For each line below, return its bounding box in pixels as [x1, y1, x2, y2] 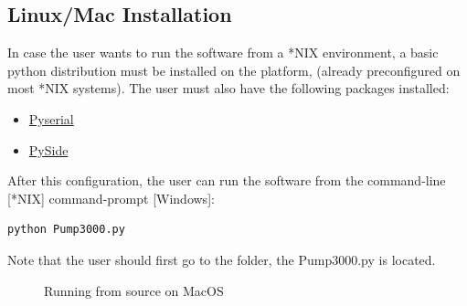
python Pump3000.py [7, 223, 125, 237]
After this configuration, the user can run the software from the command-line [7, 171, 446, 190]
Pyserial [28, 109, 74, 128]
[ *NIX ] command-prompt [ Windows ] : [7, 188, 215, 207]
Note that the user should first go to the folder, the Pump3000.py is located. [7, 249, 436, 269]
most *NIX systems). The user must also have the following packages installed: [7, 79, 450, 98]
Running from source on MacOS [44, 280, 224, 300]
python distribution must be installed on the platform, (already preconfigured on [7, 60, 461, 79]
